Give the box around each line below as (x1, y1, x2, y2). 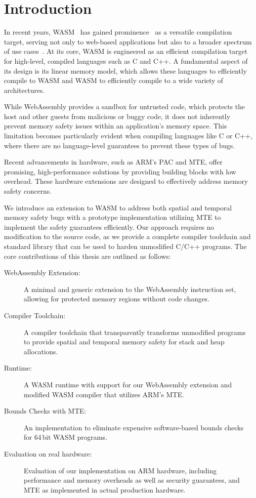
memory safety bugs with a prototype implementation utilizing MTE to (4, 212, 221, 222)
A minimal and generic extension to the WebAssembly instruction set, (24, 284, 236, 294)
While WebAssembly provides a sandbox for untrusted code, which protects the (4, 101, 245, 112)
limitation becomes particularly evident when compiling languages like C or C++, (4, 130, 253, 141)
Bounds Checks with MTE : (4, 406, 86, 416)
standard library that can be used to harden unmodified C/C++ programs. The (4, 241, 247, 251)
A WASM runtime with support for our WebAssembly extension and (24, 379, 232, 389)
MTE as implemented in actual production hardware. (24, 484, 186, 495)
